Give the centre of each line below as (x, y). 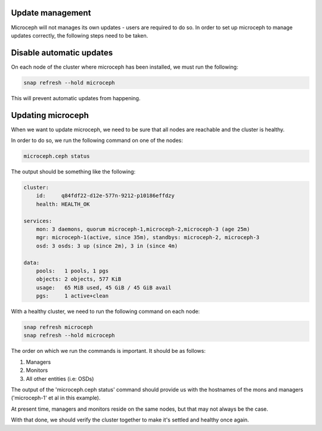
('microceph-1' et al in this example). (56, 398)
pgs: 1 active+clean (72, 296)
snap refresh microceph (58, 327)
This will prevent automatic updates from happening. (76, 98)
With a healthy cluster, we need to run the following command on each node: (105, 311)
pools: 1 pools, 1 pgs (72, 271)
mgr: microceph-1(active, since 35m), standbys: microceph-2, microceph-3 (148, 238)
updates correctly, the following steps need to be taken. (80, 35)
